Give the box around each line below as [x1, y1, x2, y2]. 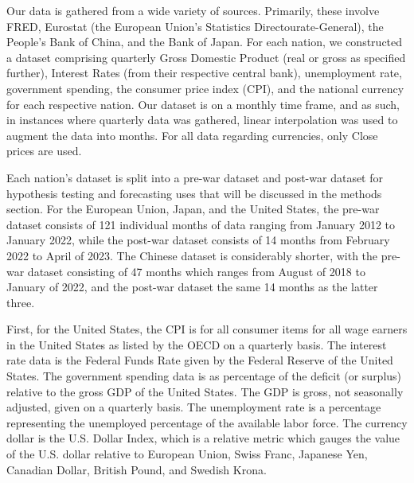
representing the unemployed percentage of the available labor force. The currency [6, 414, 408, 430]
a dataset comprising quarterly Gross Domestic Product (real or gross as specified [6, 49, 406, 65]
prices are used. [6, 142, 82, 159]
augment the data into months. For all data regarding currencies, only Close [6, 127, 378, 143]
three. [6, 294, 35, 310]
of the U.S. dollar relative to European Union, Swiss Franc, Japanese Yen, [6, 446, 368, 462]
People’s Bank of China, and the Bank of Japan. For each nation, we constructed [6, 33, 403, 50]
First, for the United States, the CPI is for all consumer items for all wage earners [6, 321, 408, 337]
